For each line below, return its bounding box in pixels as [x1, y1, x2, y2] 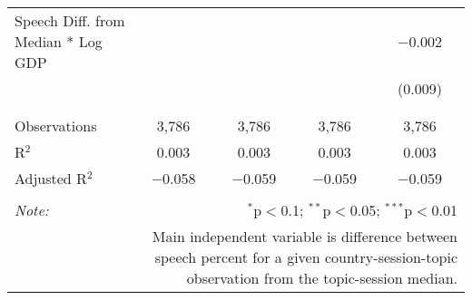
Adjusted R [15, 168, 87, 189]
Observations [15, 115, 97, 136]
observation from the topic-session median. [186, 267, 457, 288]
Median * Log [15, 31, 103, 52]
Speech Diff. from [15, 10, 125, 31]
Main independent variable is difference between [152, 226, 457, 247]
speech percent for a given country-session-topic [154, 247, 457, 267]
